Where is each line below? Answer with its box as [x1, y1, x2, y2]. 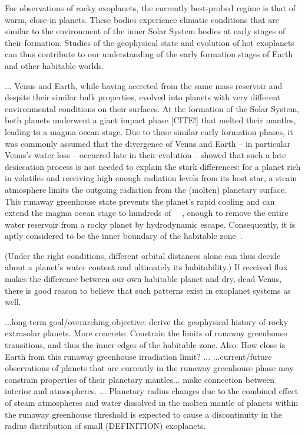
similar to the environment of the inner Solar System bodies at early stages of [5, 25, 286, 37]
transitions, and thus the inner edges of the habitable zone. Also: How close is [5, 339, 286, 351]
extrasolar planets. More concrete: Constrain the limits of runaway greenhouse [5, 327, 287, 339]
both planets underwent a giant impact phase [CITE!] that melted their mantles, [5, 114, 296, 126]
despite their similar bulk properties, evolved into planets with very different [5, 91, 281, 103]
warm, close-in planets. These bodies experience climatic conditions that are [5, 13, 279, 25]
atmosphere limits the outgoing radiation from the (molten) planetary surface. [5, 183, 287, 195]
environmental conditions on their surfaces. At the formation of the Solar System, [5, 102, 300, 114]
